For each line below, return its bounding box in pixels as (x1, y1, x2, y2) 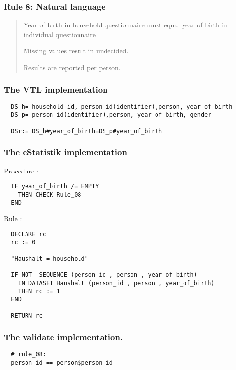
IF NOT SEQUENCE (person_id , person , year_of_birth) (11, 271, 197, 279)
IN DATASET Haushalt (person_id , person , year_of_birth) (18, 279, 215, 287)
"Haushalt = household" (11, 255, 88, 262)
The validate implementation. (4, 330, 123, 343)
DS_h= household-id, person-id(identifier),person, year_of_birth (11, 103, 233, 110)
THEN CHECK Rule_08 (18, 191, 81, 198)
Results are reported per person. (23, 62, 121, 72)
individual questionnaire (23, 29, 96, 39)
